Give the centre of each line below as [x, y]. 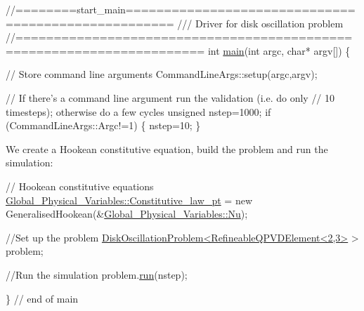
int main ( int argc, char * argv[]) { [279, 50]
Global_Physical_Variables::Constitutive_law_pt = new [129, 200]
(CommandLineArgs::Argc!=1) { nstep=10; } [103, 125]
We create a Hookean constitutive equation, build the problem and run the [167, 148]
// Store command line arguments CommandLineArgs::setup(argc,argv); [162, 74]
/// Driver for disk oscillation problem [260, 23]
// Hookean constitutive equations [80, 186]
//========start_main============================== [181, 9]
